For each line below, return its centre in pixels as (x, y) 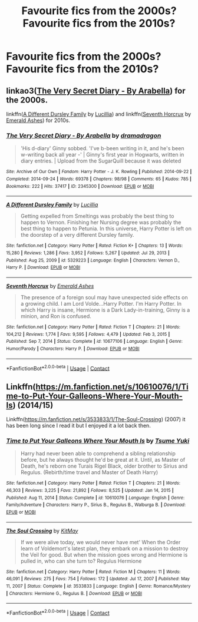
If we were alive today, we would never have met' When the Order (100, 542)
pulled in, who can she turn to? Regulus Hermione (81, 561)
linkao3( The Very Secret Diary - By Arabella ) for (96, 90)
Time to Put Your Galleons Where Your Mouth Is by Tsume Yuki (98, 441)
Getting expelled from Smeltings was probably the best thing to (97, 216)
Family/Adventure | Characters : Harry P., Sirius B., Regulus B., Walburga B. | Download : (96, 505)
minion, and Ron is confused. (56, 316)
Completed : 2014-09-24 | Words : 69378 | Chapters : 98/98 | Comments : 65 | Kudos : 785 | (99, 179)
